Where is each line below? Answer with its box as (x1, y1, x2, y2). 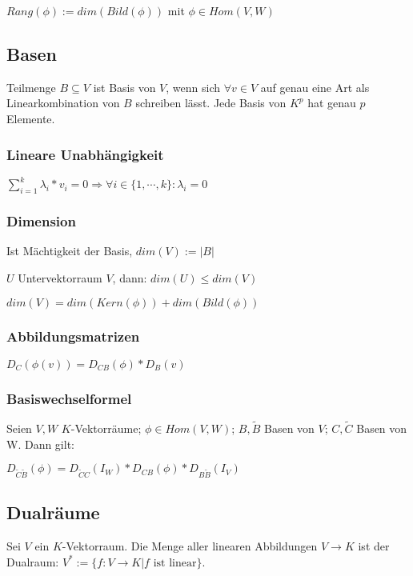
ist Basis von (93, 78, 156, 95)
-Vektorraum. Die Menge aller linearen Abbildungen (62, 538, 318, 554)
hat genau (307, 94, 356, 111)
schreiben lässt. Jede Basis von (135, 94, 287, 111)
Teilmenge (6, 78, 56, 95)
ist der (358, 538, 390, 554)
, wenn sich (166, 78, 220, 95)
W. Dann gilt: (6, 435, 74, 452)
